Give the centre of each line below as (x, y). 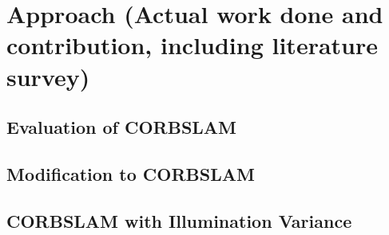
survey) (48, 76)
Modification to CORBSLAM (131, 173)
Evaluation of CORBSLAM (122, 127)
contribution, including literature (192, 45)
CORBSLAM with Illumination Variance (179, 220)
